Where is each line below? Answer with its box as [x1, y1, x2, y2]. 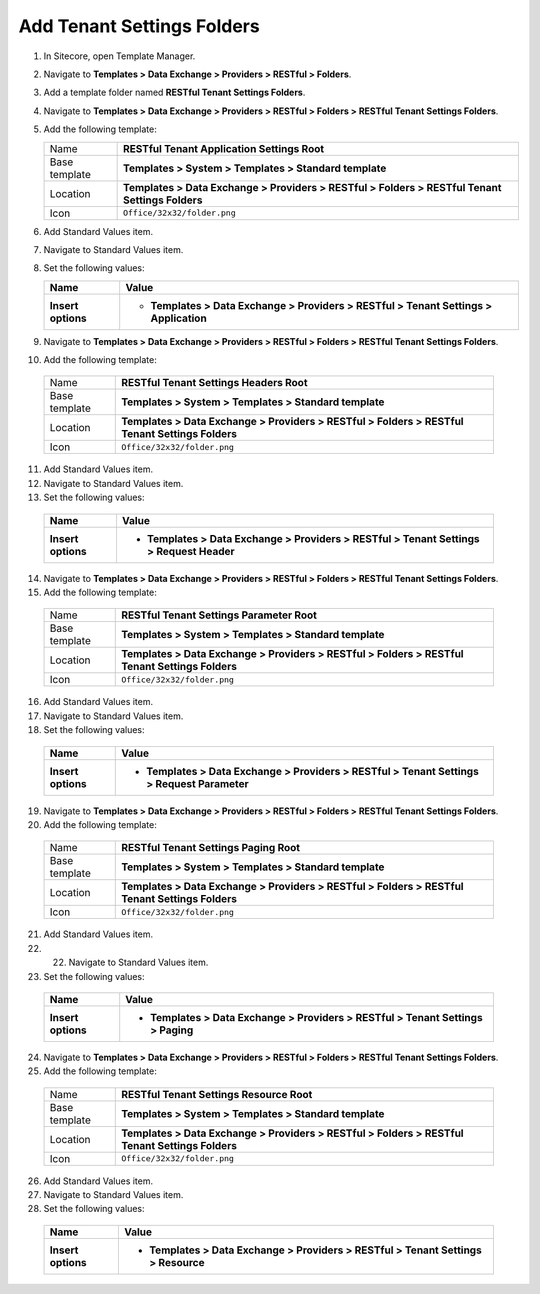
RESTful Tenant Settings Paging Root [121, 841, 300, 855]
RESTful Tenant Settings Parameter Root [121, 608, 317, 622]
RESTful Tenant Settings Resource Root [121, 1087, 313, 1101]
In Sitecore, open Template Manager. [43, 50, 196, 62]
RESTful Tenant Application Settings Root [122, 141, 325, 155]
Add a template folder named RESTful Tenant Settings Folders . [43, 86, 306, 99]
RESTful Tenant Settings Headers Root [121, 376, 309, 390]
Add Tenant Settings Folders [18, 15, 260, 37]
